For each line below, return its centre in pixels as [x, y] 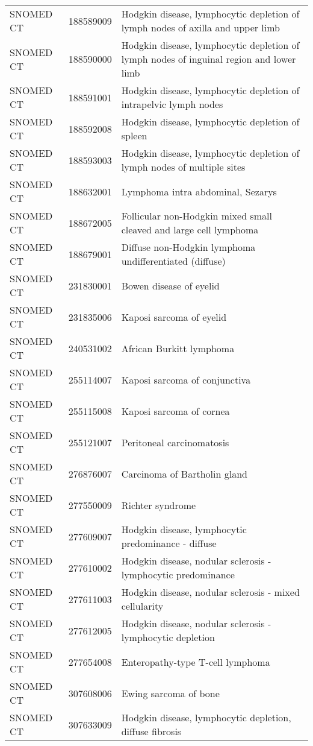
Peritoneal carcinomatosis [175, 442]
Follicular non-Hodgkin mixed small [197, 216]
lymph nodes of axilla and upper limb [201, 27]
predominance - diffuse [169, 543]
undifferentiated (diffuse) [173, 261]
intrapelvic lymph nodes [172, 104]
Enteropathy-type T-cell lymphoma [196, 662]
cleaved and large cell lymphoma [190, 229]
